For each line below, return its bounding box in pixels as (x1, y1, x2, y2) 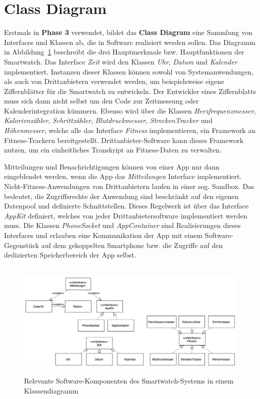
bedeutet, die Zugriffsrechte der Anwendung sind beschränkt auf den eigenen (4, 190, 239, 201)
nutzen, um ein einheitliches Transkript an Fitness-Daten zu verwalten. (4, 144, 222, 155)
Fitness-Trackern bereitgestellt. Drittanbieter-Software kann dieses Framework (4, 134, 243, 145)
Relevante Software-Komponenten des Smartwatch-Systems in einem (24, 375, 233, 386)
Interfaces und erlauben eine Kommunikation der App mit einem (4, 230, 202, 240)
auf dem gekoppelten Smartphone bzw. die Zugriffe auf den (41, 239, 223, 250)
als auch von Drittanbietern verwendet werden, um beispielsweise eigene (4, 76, 224, 86)
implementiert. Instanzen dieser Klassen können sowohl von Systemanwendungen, (4, 66, 253, 76)
